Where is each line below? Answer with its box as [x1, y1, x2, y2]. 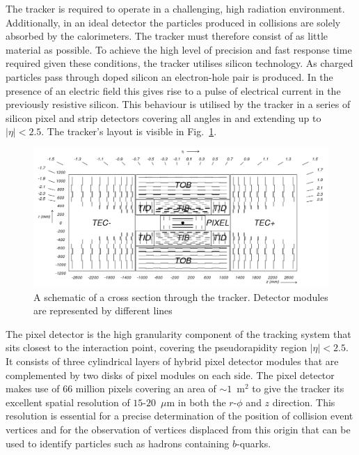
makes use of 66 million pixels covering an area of [6, 381, 216, 396]
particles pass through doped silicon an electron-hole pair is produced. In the [6, 69, 333, 84]
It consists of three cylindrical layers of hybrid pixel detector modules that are [6, 354, 339, 369]
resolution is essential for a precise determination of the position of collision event [6, 408, 353, 423]
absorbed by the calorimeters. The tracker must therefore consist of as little [6, 29, 328, 43]
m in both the [166, 394, 226, 409]
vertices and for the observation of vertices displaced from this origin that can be [6, 422, 351, 437]
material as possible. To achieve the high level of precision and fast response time [6, 42, 352, 56]
